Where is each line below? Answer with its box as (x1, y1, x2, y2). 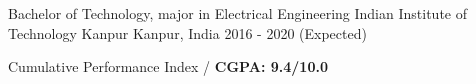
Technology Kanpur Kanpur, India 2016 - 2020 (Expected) (8, 22, 367, 43)
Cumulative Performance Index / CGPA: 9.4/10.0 (8, 56, 328, 77)
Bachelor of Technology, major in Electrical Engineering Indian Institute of (8, 3, 467, 23)
